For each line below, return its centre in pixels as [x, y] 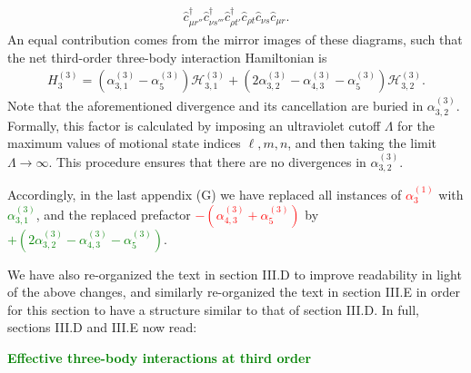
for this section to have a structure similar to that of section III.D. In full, [214, 309]
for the [416, 125]
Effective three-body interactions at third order [160, 357]
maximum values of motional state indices [124, 143]
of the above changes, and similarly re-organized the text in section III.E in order [234, 292]
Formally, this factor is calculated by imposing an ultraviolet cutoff [194, 125]
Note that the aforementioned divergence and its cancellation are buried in [215, 106]
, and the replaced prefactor [113, 214]
